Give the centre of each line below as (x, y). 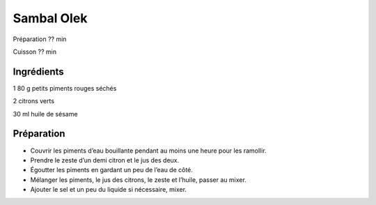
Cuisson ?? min (35, 52)
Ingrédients (38, 71)
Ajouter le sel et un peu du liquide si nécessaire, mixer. (109, 190)
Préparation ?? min (40, 39)
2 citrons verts (34, 101)
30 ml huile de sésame (45, 114)
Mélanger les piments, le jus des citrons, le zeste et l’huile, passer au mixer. (138, 180)
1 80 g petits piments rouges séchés (65, 88)
